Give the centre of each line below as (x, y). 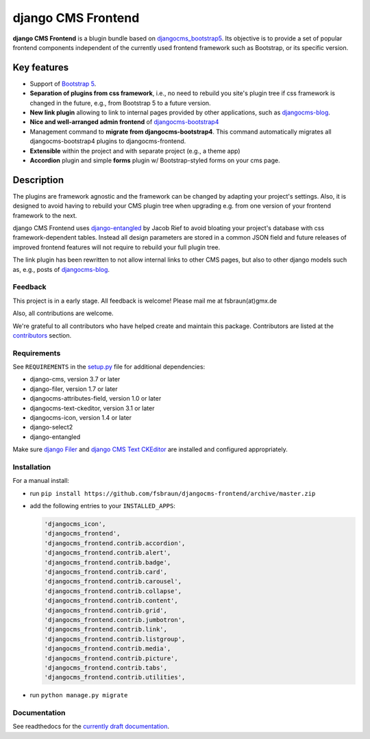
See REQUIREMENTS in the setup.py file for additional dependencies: (109, 367)
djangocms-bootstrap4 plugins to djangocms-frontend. (108, 141)
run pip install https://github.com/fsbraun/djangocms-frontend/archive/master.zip (173, 493)
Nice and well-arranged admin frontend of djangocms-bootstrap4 (124, 122)
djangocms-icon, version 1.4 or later (81, 418)
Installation (32, 467)
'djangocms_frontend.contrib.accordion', (115, 543)
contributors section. (42, 335)
